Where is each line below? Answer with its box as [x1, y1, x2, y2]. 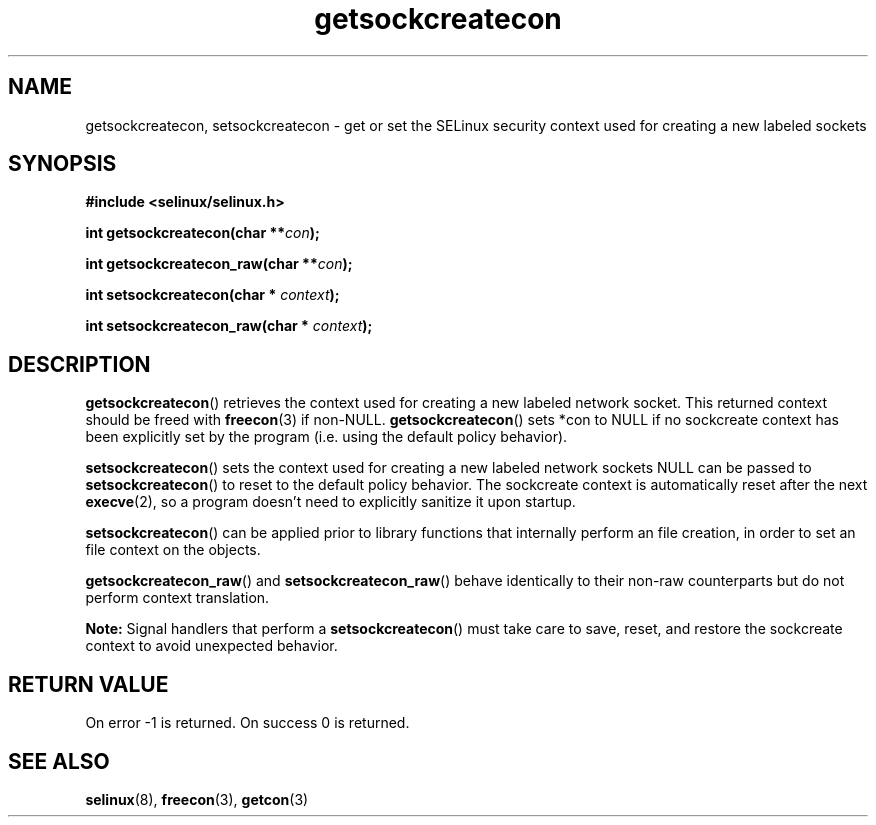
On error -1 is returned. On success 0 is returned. [85, 714, 410, 732]
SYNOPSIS [8, 151, 117, 177]
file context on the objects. [85, 541, 261, 559]
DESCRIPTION [8, 351, 151, 377]
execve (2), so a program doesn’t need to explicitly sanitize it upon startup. [85, 493, 576, 511]
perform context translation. [85, 589, 270, 607]
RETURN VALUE [8, 671, 169, 697]
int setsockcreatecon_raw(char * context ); [85, 317, 373, 335]
